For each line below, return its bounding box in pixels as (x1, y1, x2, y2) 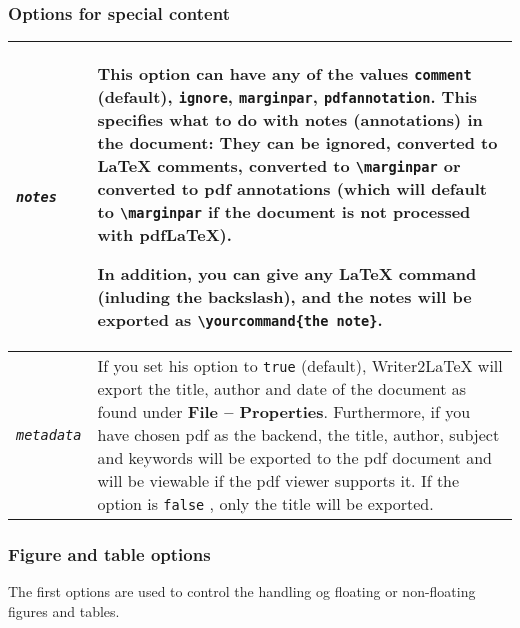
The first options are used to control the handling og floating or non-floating (8, 581, 476, 602)
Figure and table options (8, 542, 211, 567)
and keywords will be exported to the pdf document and (97, 446, 492, 470)
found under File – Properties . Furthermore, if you (97, 400, 471, 424)
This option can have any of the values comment (97, 62, 472, 86)
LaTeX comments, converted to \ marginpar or (97, 154, 461, 178)
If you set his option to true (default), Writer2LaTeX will (97, 354, 503, 378)
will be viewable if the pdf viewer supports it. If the (97, 469, 460, 493)
